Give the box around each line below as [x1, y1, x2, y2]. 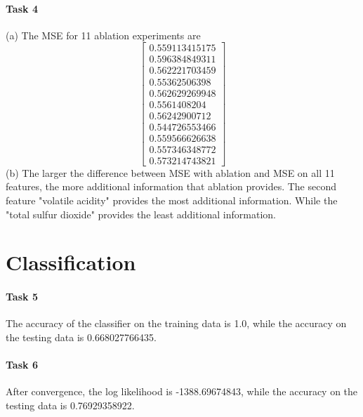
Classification [6, 248, 136, 277]
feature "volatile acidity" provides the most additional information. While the [6, 192, 338, 207]
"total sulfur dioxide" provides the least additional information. [6, 206, 276, 221]
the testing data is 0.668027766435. [6, 329, 157, 344]
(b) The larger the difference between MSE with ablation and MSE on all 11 [6, 165, 335, 180]
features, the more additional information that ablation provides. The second [6, 179, 336, 194]
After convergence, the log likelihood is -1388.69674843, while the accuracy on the [6, 384, 358, 399]
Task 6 [6, 357, 38, 372]
